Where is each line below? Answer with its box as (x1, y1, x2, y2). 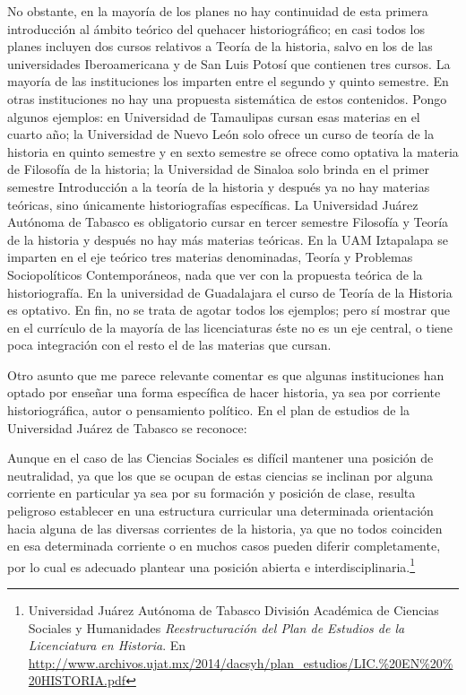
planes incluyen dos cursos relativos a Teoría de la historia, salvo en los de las (7, 37, 433, 56)
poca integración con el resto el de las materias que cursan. (7, 335, 332, 354)
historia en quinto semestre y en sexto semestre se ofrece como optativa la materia (7, 142, 459, 161)
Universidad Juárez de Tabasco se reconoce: (7, 418, 247, 437)
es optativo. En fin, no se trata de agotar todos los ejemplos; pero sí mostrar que (7, 300, 451, 319)
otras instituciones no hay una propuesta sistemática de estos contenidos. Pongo (7, 89, 447, 108)
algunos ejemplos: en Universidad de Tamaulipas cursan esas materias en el (7, 107, 420, 126)
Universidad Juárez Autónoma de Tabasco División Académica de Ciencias (28, 601, 439, 620)
